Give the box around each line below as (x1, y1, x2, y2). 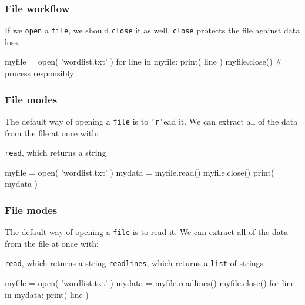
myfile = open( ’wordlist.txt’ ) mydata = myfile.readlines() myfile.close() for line (5, 277, 295, 289)
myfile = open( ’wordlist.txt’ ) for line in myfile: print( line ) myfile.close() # (5, 55, 283, 68)
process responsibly (5, 67, 74, 79)
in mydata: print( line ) (5, 288, 89, 300)
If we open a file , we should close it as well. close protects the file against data (5, 24, 300, 36)
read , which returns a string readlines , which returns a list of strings (5, 257, 264, 269)
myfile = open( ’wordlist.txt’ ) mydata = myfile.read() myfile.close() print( (5, 166, 274, 178)
